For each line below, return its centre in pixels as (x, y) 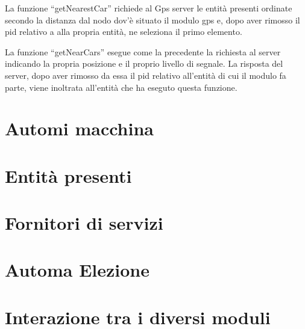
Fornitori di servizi (84, 223)
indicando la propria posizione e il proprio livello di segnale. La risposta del (144, 63)
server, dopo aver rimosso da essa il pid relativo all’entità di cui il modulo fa (146, 75)
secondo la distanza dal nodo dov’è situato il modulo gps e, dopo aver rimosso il (152, 20)
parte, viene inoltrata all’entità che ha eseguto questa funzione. (121, 87)
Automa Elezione (77, 270)
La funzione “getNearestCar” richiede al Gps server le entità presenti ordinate (149, 8)
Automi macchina (79, 128)
